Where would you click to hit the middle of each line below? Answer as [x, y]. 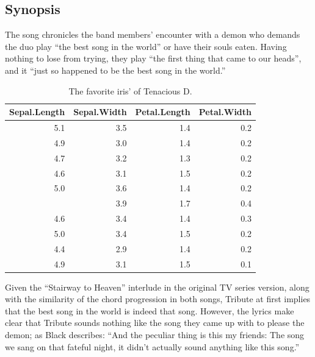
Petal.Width [225, 112]
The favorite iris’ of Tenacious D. [130, 90]
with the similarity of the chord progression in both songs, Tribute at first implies [158, 299]
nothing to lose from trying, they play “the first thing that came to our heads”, [153, 58]
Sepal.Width [100, 112]
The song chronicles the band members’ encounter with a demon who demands [153, 34]
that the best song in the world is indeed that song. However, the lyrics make [150, 310]
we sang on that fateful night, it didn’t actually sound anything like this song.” [152, 346]
